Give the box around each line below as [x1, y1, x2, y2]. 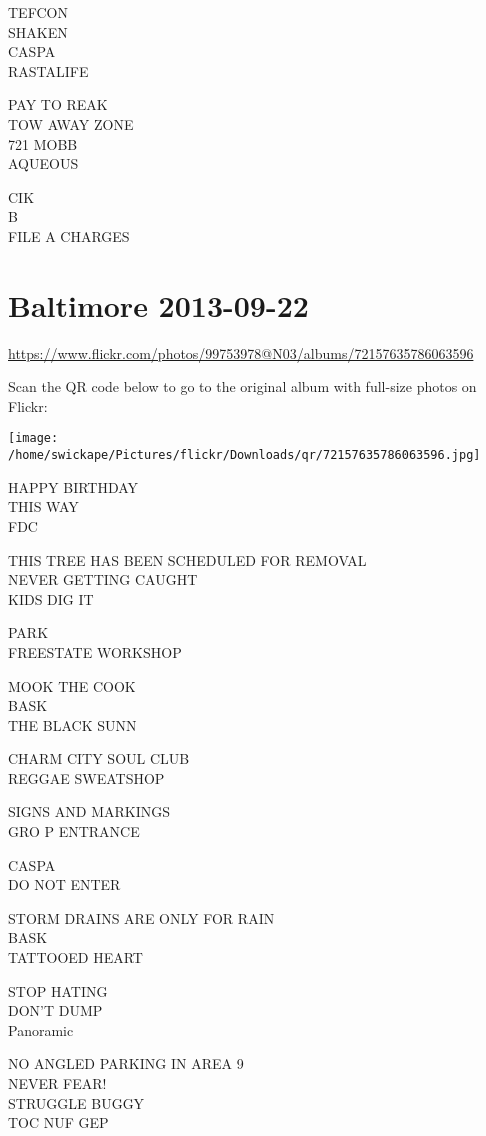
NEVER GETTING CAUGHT [8, 569, 198, 590]
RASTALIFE [8, 60, 89, 81]
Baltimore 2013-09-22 [8, 284, 309, 325]
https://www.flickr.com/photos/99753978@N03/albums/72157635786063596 [8, 342, 474, 363]
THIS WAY [8, 496, 79, 517]
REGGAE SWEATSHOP [8, 767, 165, 788]
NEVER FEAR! [8, 1073, 107, 1093]
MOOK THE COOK [8, 675, 136, 696]
